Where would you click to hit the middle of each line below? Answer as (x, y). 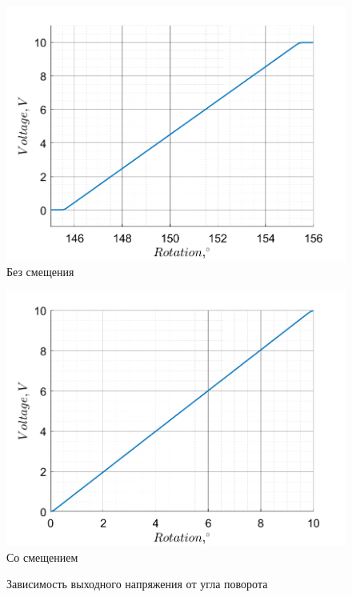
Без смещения (40, 272)
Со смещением (42, 557)
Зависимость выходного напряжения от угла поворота (137, 584)
